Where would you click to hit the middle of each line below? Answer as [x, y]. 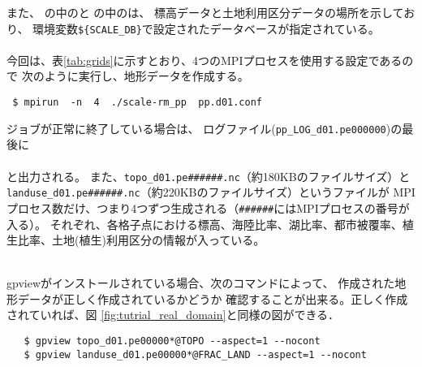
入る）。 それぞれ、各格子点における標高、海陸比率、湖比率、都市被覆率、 [205, 224]
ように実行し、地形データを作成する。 [146, 76]
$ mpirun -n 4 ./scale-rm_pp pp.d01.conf [137, 103]
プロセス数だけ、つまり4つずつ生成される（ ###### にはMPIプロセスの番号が [208, 207]
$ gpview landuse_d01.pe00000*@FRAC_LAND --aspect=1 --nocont [195, 354]
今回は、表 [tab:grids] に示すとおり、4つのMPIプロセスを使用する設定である [205, 60]
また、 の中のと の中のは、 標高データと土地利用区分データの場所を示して [205, 12]
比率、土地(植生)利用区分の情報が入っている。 [141, 240]
